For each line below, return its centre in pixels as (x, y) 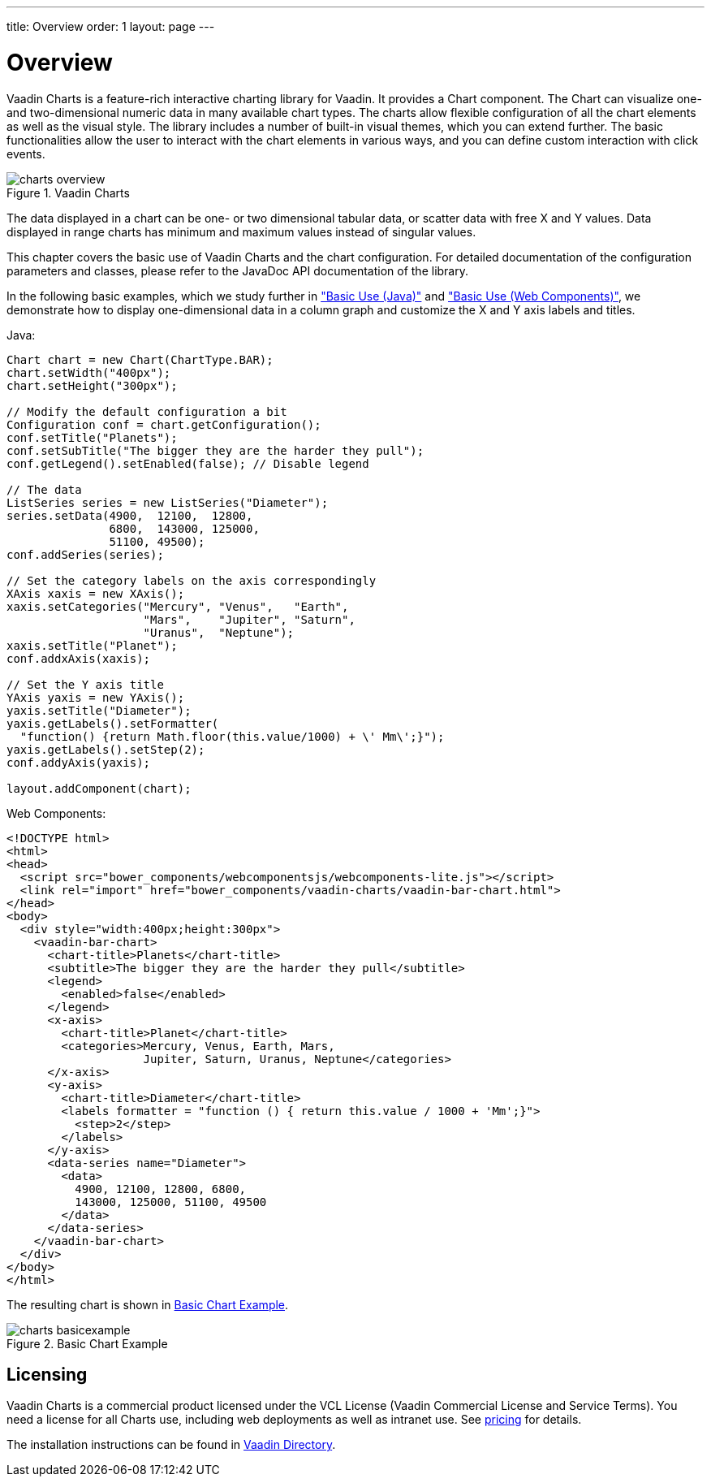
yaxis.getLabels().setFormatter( (113, 723)
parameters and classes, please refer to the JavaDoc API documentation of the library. (238, 270)
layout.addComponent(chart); (99, 788)
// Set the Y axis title (85, 684)
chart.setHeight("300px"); (92, 385)
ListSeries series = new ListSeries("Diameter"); (168, 502)
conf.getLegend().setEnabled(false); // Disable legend (188, 463)
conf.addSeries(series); (85, 554)
